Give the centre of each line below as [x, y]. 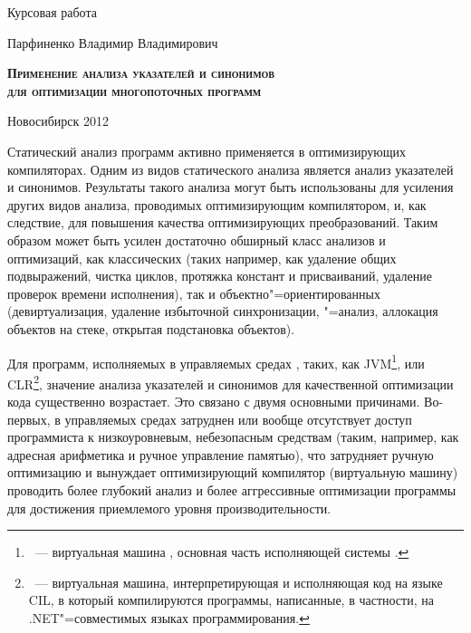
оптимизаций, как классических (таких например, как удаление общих [202, 258]
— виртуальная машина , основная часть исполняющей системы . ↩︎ [222, 552]
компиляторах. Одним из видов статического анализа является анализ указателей [231, 169]
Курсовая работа [52, 12]
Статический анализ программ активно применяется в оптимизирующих [207, 151]
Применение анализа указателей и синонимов [141, 73]
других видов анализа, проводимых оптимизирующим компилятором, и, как [217, 204]
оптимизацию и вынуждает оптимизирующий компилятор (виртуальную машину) [233, 472]
